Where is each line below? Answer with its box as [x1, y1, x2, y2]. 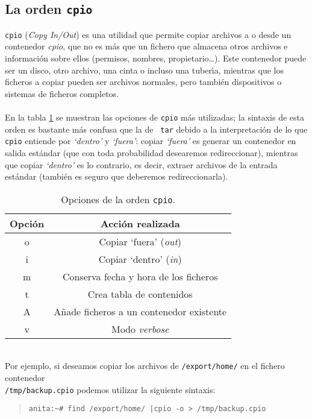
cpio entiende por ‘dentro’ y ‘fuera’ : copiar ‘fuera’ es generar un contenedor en [5, 134, 296, 147]
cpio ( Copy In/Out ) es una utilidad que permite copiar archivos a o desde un [5, 28, 292, 40]
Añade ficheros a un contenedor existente [54, 304, 227, 318]
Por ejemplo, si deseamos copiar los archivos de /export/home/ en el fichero [5, 359, 285, 372]
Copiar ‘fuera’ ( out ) [99, 234, 181, 248]
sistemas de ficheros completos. [5, 87, 119, 99]
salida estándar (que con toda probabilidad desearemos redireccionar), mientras [5, 146, 298, 159]
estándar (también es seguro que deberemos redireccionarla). [5, 170, 228, 183]
